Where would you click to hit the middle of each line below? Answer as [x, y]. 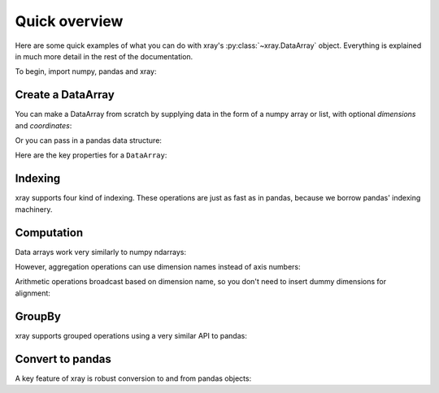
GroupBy [38, 316]
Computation [49, 233]
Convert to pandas [63, 358]
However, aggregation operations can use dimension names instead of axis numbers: [158, 267]
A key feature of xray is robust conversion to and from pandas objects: [133, 378]
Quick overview [69, 21]
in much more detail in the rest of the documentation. [104, 56]
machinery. [34, 209]
